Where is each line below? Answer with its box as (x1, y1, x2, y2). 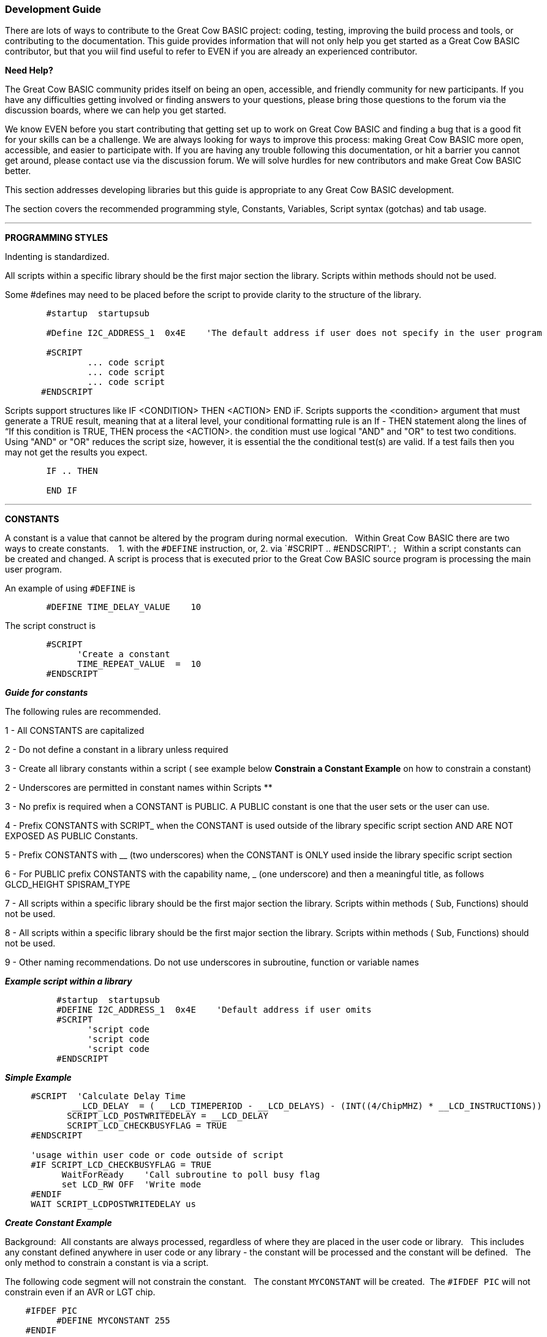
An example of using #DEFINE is (5, 583, 135, 594)
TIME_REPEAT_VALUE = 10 (77, 659, 202, 669)
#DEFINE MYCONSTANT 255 (56, 1316, 170, 1326)
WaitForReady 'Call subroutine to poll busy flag (61, 1170, 320, 1180)
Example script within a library (5, 976, 132, 987)
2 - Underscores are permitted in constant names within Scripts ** (5, 782, 273, 793)
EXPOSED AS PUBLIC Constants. (5, 831, 138, 842)
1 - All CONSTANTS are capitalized (5, 725, 145, 736)
